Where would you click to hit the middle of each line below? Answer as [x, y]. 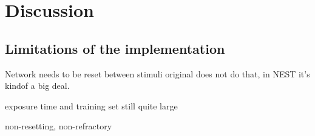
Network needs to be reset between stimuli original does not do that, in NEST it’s [157, 73]
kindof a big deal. [37, 86]
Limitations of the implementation [115, 48]
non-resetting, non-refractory [59, 126]
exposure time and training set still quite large [91, 105]
